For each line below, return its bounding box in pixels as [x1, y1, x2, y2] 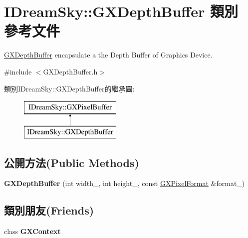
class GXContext [4, 226, 61, 236]
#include [4, 66, 32, 76]
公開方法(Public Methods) [4, 154, 139, 170]
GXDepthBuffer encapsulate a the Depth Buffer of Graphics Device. [4, 49, 213, 60]
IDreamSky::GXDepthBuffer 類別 [4, 1, 238, 21]
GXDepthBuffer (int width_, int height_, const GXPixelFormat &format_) [4, 178, 245, 188]
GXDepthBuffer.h [43, 66, 98, 76]
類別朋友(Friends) [4, 202, 94, 218]
